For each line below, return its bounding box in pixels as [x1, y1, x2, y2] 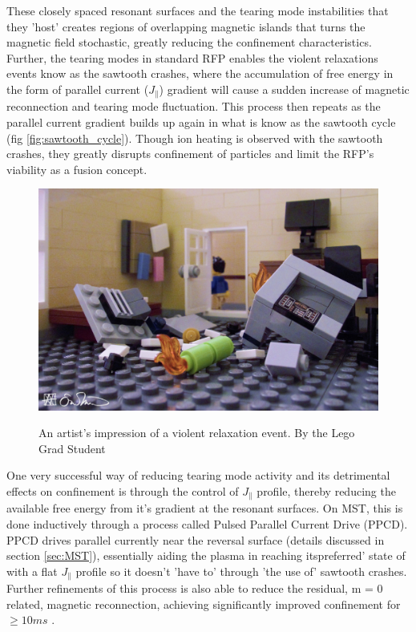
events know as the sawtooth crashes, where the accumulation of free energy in [6, 65, 394, 82]
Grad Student [38, 440, 106, 456]
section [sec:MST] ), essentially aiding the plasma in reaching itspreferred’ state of [6, 547, 406, 564]
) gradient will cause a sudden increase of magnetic [159, 80, 410, 97]
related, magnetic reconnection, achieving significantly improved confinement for [6, 595, 401, 612]
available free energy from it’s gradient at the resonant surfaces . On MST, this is [6, 500, 403, 517]
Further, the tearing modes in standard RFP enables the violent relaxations [6, 49, 378, 66]
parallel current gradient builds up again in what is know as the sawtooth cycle [6, 114, 396, 131]
